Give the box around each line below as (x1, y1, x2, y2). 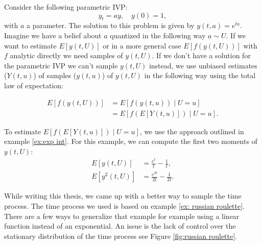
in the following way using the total (144, 70, 256, 81)
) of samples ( (33, 70, 77, 81)
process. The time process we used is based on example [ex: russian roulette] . (4, 201, 245, 211)
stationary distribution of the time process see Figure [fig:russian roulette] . (4, 230, 237, 241)
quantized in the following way (110, 30, 206, 40)
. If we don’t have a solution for (152, 50, 251, 61)
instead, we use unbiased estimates (149, 60, 257, 70)
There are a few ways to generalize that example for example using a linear (4, 210, 240, 221)
